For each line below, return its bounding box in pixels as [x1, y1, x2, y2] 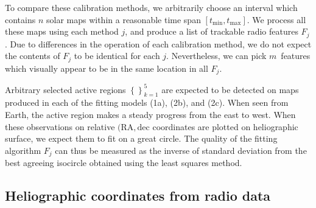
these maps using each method [5, 25, 119, 38]
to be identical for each [74, 49, 160, 62]
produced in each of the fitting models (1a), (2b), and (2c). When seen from [5, 96, 289, 109]
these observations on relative [5, 120, 115, 133]
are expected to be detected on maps [161, 83, 299, 95]
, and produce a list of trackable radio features [125, 25, 298, 38]
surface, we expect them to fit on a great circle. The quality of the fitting [5, 132, 278, 145]
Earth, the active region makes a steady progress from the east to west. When [5, 108, 296, 121]
